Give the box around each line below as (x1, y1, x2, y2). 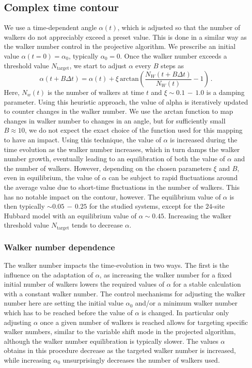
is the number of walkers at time (47, 87, 144, 97)
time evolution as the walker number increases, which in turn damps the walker (4, 144, 240, 154)
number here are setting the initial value (4, 298, 124, 308)
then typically (4, 201, 45, 211)
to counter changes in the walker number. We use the (4, 106, 162, 116)
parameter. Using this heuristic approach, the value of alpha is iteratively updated (4, 96, 248, 107)
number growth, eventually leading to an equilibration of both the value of (4, 153, 225, 164)
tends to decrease (72, 220, 123, 230)
